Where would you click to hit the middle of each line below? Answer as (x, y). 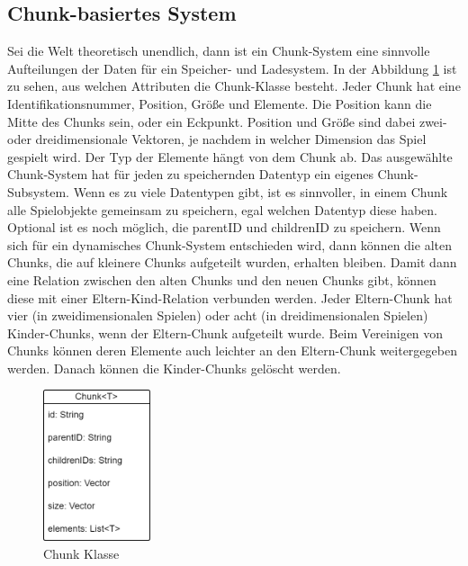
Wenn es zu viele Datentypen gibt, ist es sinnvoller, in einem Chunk (261, 191)
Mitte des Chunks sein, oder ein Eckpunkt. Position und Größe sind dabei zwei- (227, 121)
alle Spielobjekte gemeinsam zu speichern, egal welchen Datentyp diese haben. (222, 209)
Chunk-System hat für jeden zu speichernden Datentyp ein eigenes (190, 174)
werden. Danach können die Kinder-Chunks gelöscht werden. (174, 368)
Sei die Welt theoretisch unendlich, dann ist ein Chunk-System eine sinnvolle (219, 51)
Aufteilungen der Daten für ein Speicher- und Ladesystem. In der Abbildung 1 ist (232, 68)
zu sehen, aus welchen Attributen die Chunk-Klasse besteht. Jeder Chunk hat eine (234, 86)
